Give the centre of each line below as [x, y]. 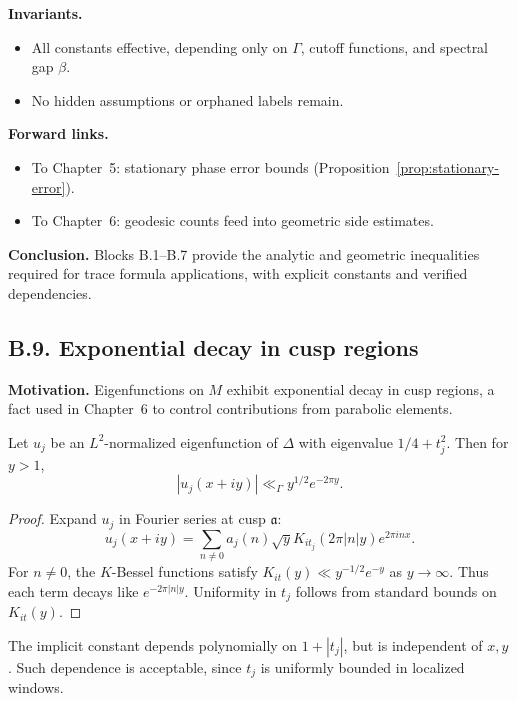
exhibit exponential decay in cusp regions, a [360, 388]
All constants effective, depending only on [159, 46]
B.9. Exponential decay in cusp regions [213, 346]
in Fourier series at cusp [192, 518]
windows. [36, 687]
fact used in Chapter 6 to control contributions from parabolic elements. [230, 408]
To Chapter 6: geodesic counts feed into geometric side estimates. [232, 220]
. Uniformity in [230, 590]
